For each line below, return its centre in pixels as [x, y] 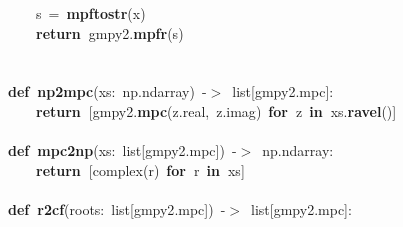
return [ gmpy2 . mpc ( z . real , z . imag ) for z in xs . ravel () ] [216, 110]
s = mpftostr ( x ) [91, 13]
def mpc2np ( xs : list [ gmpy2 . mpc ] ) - [122, 150]
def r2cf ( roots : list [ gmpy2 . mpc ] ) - [117, 208]
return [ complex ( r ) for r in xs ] [140, 169]
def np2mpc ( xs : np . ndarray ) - [107, 91]
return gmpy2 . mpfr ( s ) [110, 32]
